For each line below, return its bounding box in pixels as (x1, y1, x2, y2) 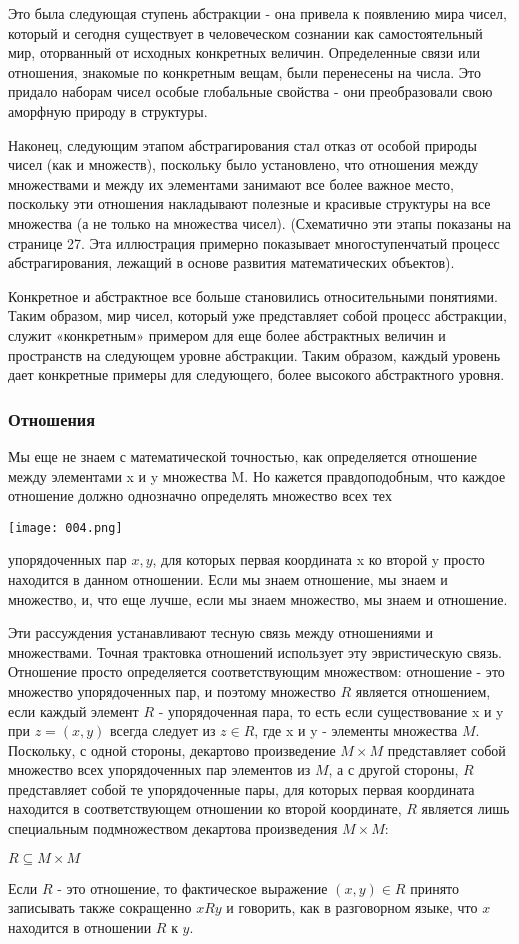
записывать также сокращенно (8, 897, 192, 918)
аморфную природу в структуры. (8, 100, 208, 121)
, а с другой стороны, (328, 759, 459, 780)
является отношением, (355, 680, 491, 701)
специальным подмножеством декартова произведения (8, 818, 338, 839)
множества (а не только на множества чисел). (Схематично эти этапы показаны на (8, 212, 511, 233)
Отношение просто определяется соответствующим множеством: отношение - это (8, 661, 505, 682)
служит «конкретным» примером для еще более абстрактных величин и (8, 324, 446, 345)
